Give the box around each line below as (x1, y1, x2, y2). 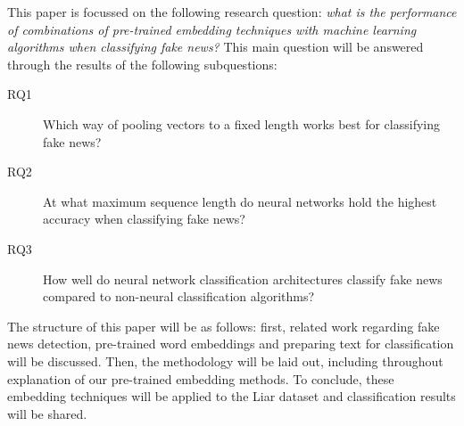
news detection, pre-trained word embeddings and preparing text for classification (7, 334, 454, 353)
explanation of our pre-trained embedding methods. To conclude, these (7, 369, 394, 388)
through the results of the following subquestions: (7, 54, 278, 73)
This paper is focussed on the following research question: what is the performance (7, 3, 457, 20)
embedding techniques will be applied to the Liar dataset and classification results (7, 387, 456, 406)
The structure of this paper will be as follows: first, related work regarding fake (7, 316, 440, 335)
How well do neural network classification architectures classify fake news (43, 269, 443, 288)
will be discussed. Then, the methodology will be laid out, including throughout (7, 351, 443, 370)
